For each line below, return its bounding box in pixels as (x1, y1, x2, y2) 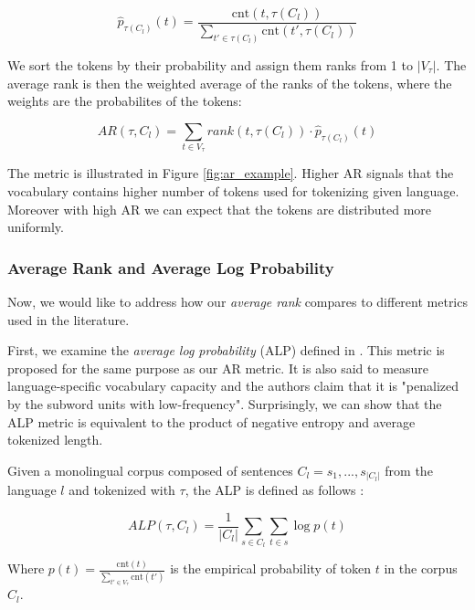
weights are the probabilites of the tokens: (7, 91, 242, 110)
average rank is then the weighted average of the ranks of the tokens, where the (7, 73, 452, 92)
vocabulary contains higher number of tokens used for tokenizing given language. (7, 182, 459, 201)
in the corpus (384, 559, 458, 578)
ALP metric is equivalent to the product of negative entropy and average (7, 412, 416, 431)
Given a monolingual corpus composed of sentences (7, 460, 293, 479)
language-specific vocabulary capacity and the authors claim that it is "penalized (7, 376, 459, 395)
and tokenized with (69, 480, 175, 500)
